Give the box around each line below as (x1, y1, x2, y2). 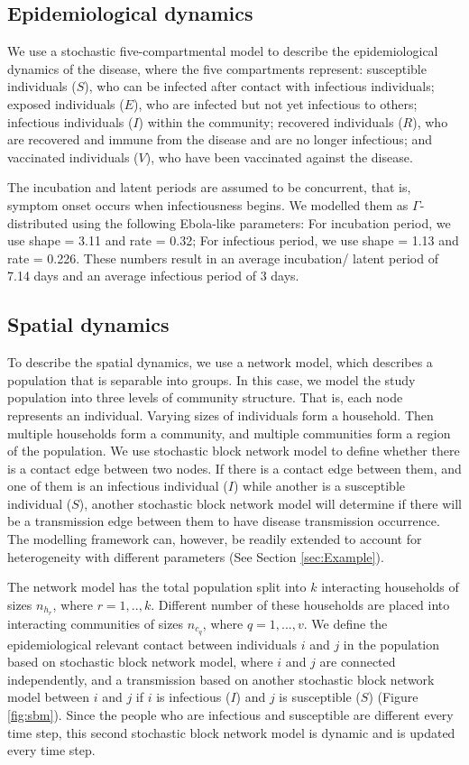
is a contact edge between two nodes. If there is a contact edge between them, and (7, 458, 462, 477)
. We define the (303, 613, 388, 632)
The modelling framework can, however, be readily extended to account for (7, 530, 422, 548)
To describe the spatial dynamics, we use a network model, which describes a (7, 353, 433, 372)
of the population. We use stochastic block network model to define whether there (7, 441, 460, 460)
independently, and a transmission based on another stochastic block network (7, 669, 435, 688)
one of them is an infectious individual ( (7, 476, 228, 495)
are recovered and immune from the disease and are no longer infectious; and (7, 130, 433, 149)
